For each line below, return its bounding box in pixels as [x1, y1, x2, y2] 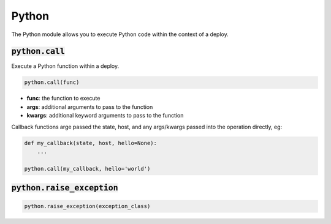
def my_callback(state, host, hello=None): [24, 140, 158, 146]
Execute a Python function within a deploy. [11, 62, 120, 70]
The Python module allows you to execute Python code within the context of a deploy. [11, 31, 229, 38]
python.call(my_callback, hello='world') [24, 165, 151, 172]
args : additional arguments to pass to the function [26, 103, 153, 110]
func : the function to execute [26, 95, 101, 102]
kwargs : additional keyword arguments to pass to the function [26, 112, 184, 119]
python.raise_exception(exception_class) [24, 203, 151, 210]
